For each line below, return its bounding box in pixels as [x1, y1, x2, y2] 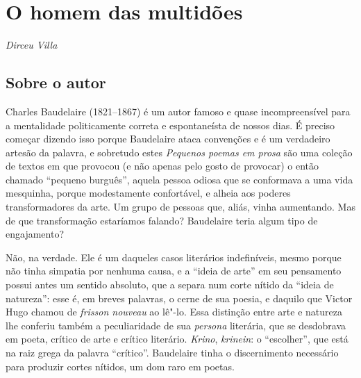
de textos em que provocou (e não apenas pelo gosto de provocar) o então [6, 158, 319, 173]
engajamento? [6, 227, 64, 241]
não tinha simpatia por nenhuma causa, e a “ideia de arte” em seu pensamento [6, 263, 342, 278]
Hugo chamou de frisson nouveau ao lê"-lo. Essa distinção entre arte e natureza [6, 304, 342, 319]
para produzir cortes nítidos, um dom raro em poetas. [6, 359, 235, 373]
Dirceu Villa [6, 38, 58, 52]
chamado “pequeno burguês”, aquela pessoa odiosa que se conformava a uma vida [6, 172, 353, 186]
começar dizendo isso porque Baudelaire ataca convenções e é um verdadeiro [6, 131, 330, 146]
